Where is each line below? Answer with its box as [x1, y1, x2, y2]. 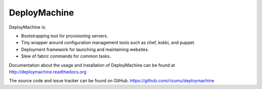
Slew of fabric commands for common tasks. [21, 53, 111, 59]
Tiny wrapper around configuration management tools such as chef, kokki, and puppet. [21, 40, 196, 45]
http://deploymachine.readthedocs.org [9, 69, 87, 74]
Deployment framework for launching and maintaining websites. [21, 46, 149, 52]
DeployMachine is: [9, 24, 46, 30]
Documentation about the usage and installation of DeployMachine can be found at [9, 62, 175, 68]
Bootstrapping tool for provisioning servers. [21, 33, 108, 39]
